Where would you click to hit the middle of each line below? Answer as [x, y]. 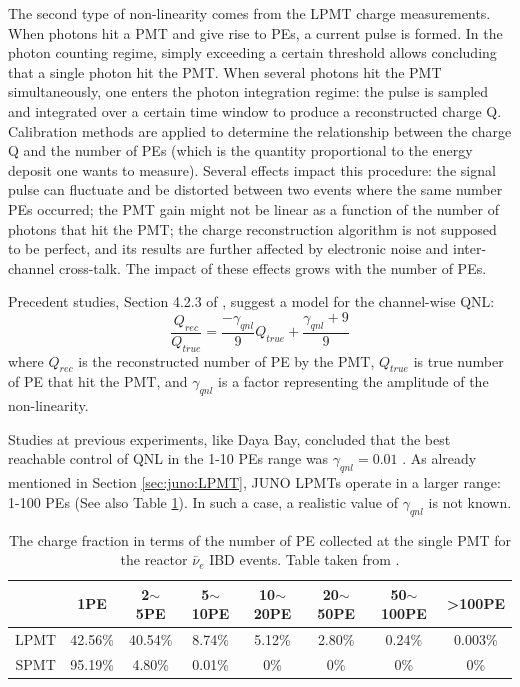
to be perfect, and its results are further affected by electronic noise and [228, 248]
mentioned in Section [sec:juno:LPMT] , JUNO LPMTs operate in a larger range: [254, 482]
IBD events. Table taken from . [304, 559]
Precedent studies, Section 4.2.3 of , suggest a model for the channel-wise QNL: [251, 301]
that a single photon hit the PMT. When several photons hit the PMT [225, 71]
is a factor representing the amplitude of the [353, 381]
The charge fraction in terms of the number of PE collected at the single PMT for [260, 539]
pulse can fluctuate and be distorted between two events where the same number [255, 189]
